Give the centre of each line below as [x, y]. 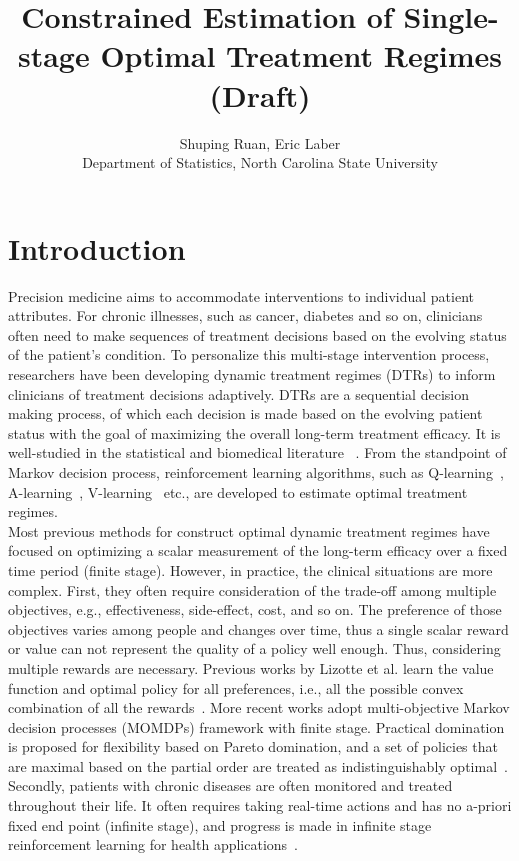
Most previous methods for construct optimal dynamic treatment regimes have [249, 530]
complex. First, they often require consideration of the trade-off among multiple [252, 589]
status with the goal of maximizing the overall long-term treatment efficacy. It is [254, 432]
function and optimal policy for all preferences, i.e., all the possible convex [236, 687]
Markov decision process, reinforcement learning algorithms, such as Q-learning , [256, 471]
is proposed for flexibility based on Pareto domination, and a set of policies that [253, 746]
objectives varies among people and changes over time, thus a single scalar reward [258, 628]
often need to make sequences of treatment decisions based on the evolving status [257, 334]
